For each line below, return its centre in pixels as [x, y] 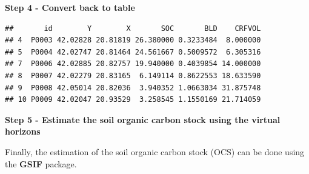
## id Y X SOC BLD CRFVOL [133, 28]
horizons [23, 131]
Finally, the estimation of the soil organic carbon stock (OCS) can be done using [155, 151]
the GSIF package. [41, 163]
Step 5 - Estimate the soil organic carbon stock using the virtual [143, 119]
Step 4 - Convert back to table [70, 7]
